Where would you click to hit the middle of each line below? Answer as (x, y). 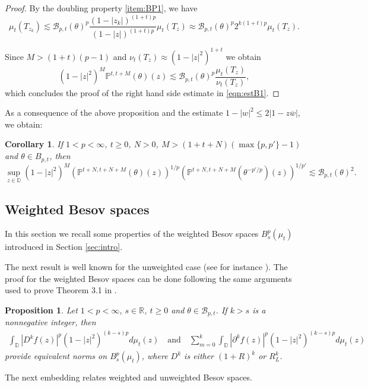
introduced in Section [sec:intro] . (64, 247)
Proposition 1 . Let (41, 310)
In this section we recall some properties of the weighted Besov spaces (132, 234)
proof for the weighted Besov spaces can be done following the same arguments (148, 278)
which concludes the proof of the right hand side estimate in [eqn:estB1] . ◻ (142, 92)
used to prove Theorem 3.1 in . (61, 290)
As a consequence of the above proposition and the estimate (114, 112)
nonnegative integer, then (50, 322)
